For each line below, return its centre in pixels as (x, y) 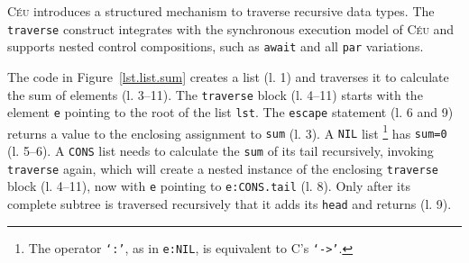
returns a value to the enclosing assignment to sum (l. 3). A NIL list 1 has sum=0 (227, 131)
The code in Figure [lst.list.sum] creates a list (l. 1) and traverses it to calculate (228, 76)
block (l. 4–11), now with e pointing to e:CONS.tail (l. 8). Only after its (209, 186)
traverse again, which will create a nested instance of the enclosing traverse (223, 168)
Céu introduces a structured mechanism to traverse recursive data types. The (221, 11)
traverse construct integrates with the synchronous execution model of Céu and (231, 28)
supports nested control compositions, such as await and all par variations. (216, 46)
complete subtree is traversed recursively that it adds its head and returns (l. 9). (230, 204)
